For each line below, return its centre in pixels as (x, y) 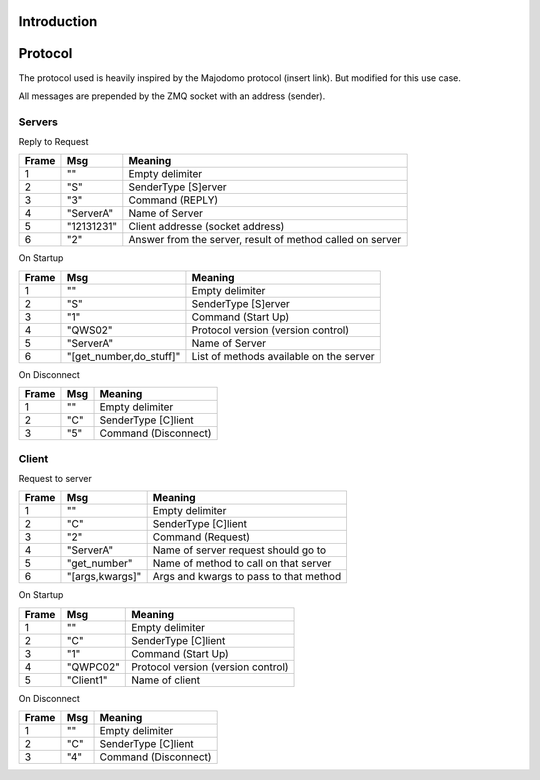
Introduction (58, 21)
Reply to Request (53, 142)
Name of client (165, 680)
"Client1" (87, 680)
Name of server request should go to (239, 550)
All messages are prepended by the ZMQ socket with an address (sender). (172, 96)
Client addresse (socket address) (206, 227)
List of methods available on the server (283, 356)
